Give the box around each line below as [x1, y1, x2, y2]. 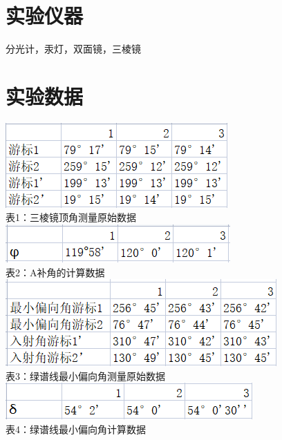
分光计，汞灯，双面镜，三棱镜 [6, 41, 141, 56]
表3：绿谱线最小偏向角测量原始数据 [6, 368, 165, 383]
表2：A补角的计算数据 [6, 265, 105, 279]
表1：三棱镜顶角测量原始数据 [6, 210, 136, 224]
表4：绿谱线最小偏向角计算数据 [6, 422, 146, 436]
